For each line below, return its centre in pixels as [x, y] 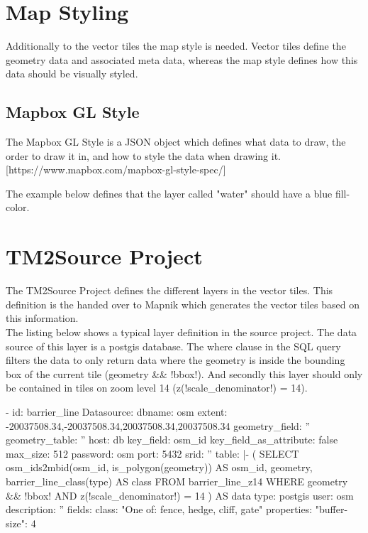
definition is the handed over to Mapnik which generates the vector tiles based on [183, 304]
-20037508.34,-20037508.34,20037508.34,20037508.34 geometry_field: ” [158, 425]
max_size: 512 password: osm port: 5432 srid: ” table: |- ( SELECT [152, 453]
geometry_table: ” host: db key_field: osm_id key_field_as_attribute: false [172, 440]
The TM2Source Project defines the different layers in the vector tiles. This [169, 290]
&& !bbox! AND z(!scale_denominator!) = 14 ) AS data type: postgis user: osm [180, 495]
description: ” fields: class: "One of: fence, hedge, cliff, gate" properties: [159, 509]
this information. [42, 318]
